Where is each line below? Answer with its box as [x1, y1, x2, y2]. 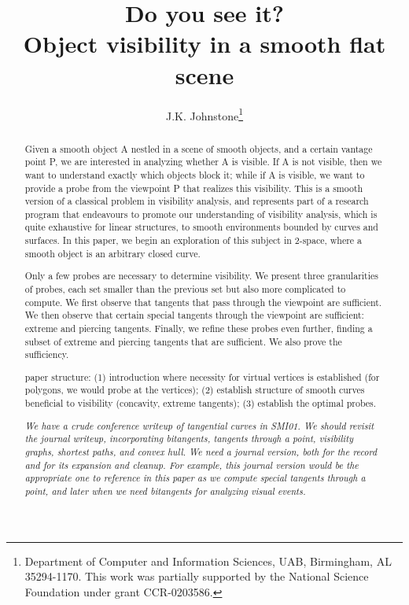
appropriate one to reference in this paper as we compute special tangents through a [24, 471, 366, 485]
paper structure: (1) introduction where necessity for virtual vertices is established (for [24, 370, 380, 383]
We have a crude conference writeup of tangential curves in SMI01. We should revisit [24, 419, 374, 432]
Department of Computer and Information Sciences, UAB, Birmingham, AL [24, 552, 392, 569]
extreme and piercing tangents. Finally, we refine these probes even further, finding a [24, 321, 373, 334]
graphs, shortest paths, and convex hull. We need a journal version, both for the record [24, 445, 378, 458]
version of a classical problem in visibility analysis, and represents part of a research [24, 194, 369, 208]
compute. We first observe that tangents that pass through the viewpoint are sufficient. [24, 295, 382, 308]
